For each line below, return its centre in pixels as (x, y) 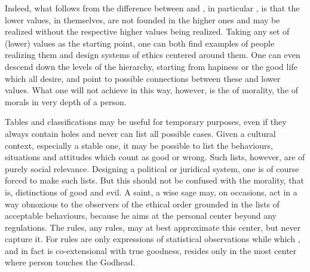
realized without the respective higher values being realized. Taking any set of (147, 31)
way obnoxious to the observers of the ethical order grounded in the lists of (142, 204)
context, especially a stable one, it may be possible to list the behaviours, (139, 145)
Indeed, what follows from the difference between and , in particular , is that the (152, 8)
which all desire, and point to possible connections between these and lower (143, 78)
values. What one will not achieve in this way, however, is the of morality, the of (152, 90)
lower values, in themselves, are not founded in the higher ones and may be (142, 19)
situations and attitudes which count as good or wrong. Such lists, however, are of (155, 157)
